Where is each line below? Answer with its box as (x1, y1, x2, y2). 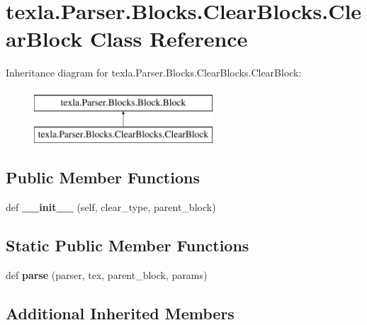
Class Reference (89, 24, 248, 53)
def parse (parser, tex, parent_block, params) (6, 268, 208, 283)
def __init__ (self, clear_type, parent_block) (6, 200, 216, 215)
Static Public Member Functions (6, 234, 249, 256)
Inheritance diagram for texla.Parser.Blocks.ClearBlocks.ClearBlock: (6, 65, 302, 80)
